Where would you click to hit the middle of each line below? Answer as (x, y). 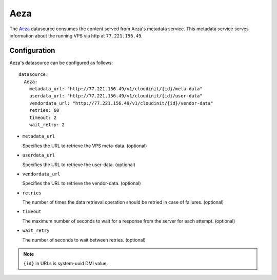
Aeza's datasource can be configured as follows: (61, 63)
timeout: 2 (43, 117)
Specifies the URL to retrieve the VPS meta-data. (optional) (85, 146)
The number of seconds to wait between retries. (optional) (84, 240)
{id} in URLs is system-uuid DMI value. (66, 264)
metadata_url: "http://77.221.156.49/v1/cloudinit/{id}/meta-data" (116, 89)
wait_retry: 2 (47, 125)
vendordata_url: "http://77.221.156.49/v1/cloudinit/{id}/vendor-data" (121, 103)
